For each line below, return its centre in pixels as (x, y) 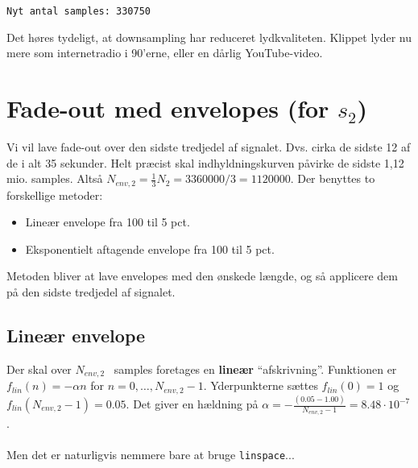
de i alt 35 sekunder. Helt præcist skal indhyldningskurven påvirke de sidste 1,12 (205, 162)
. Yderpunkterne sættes (261, 385)
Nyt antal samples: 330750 (79, 11)
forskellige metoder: (55, 195)
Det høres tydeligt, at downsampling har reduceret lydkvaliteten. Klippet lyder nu (209, 37)
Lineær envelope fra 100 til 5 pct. (108, 222)
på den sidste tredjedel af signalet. (91, 291)
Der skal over (39, 369)
